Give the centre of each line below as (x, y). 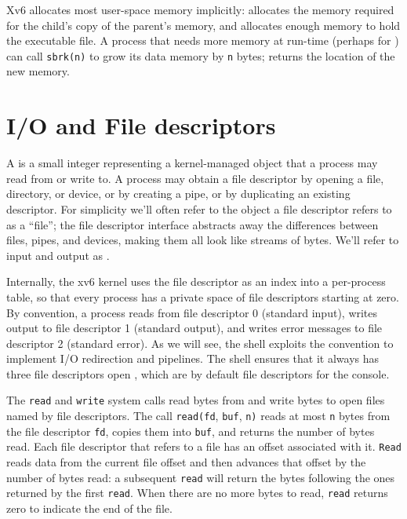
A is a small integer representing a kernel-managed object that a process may (192, 163)
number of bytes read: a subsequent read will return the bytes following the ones (201, 477)
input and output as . (58, 255)
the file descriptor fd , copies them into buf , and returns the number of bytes (191, 431)
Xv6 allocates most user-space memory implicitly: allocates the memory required (200, 9)
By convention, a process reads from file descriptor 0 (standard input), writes (192, 312)
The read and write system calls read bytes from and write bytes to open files (196, 400)
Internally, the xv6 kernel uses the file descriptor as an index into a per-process (196, 281)
